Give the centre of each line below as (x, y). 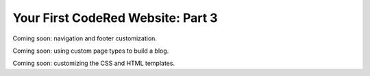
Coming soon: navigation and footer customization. (85, 38)
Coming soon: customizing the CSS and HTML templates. (94, 63)
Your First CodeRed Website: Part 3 (115, 18)
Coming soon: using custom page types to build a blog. (91, 51)
